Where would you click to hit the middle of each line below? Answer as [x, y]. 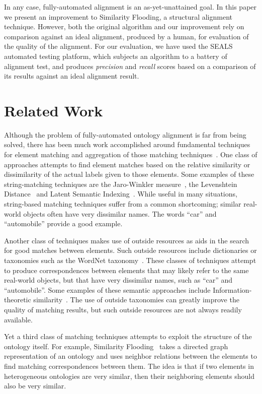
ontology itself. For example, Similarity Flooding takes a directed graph [116, 346]
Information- [232, 289]
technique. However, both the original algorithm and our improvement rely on [124, 26]
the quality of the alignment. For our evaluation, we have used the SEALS [118, 46]
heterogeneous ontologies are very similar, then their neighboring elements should [129, 376]
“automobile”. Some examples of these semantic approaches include [107, 289]
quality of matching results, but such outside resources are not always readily [123, 309]
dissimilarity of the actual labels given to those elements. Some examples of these [129, 174]
